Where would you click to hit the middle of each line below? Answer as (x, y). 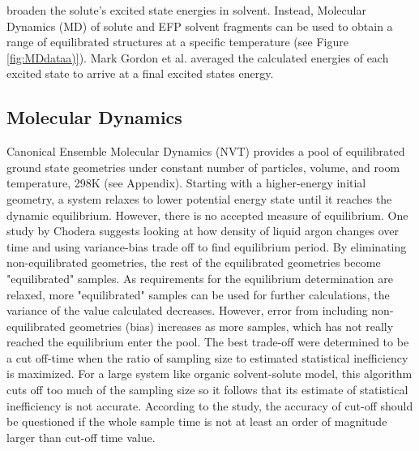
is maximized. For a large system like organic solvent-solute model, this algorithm (209, 374)
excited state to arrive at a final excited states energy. (140, 73)
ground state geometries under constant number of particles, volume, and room (203, 167)
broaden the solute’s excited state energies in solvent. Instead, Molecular (186, 10)
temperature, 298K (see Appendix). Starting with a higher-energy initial (186, 183)
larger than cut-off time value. (81, 437)
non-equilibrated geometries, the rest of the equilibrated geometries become (194, 262)
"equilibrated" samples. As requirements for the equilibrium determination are (200, 278)
